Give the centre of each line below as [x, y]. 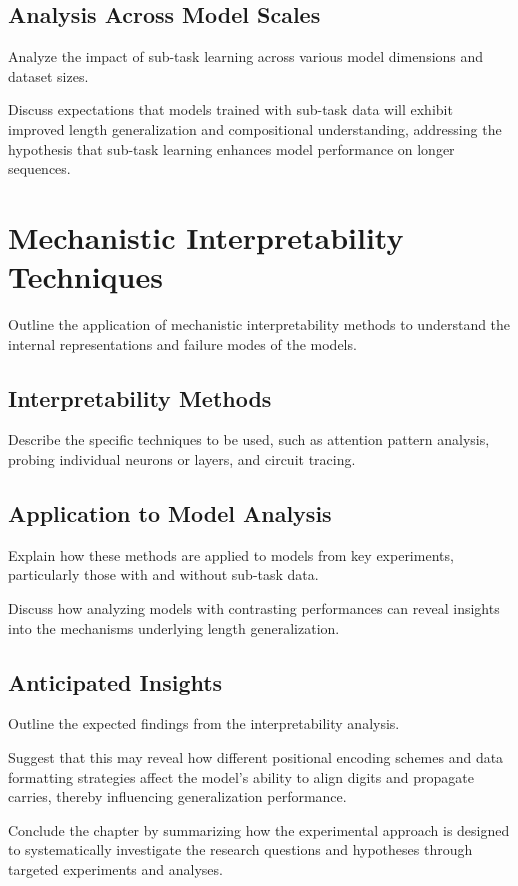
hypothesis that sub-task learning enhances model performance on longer [231, 148]
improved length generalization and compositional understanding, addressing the [255, 128]
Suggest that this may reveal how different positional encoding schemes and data [256, 757]
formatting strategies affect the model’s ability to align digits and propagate [241, 776]
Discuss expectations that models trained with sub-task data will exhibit [230, 109]
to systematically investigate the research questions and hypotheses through [240, 849]
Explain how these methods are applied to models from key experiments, [231, 554]
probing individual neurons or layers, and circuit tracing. [182, 459]
